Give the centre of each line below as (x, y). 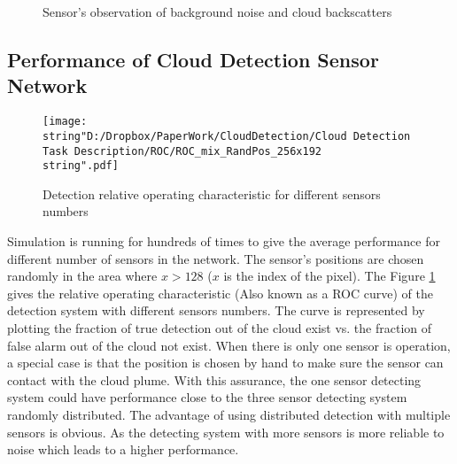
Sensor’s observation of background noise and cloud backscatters (217, 12)
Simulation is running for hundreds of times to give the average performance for (224, 241)
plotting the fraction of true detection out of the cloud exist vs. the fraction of (220, 327)
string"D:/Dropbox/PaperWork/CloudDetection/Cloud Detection (227, 136)
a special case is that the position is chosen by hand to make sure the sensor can (225, 363)
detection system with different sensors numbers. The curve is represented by (216, 310)
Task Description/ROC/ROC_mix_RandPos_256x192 (182, 151)
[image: (65, 122)
